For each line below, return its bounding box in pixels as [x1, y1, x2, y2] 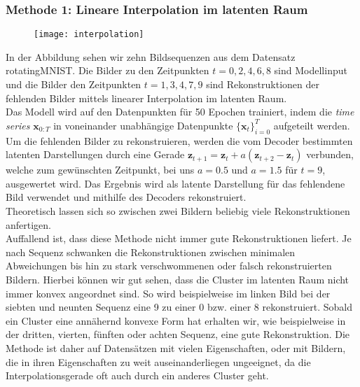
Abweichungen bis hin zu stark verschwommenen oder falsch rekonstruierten [6, 258, 332, 273]
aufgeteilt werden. [273, 118, 350, 132]
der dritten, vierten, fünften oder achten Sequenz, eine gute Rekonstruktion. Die [6, 327, 350, 342]
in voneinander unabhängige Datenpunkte [53, 118, 233, 132]
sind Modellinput [274, 63, 347, 78]
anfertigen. [6, 217, 52, 232]
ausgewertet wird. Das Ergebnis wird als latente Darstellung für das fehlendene [6, 176, 345, 190]
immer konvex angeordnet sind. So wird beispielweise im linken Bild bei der [6, 286, 331, 300]
